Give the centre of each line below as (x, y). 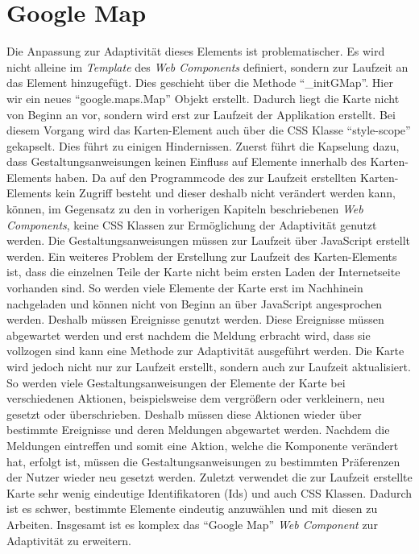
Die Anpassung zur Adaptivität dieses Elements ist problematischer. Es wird (196, 51)
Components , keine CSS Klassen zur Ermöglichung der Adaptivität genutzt (192, 224)
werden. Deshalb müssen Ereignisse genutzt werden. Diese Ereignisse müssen (195, 319)
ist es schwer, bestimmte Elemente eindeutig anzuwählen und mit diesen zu (192, 509)
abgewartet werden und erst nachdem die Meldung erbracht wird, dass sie (189, 335)
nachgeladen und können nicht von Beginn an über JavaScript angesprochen (195, 303)
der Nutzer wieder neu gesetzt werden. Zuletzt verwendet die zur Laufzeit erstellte (209, 477)
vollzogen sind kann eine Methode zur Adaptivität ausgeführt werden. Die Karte (205, 351)
